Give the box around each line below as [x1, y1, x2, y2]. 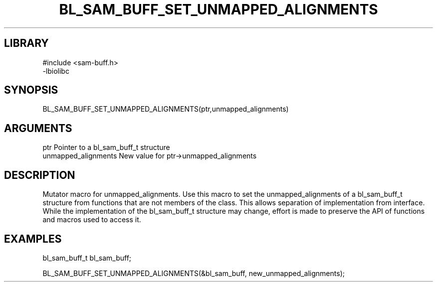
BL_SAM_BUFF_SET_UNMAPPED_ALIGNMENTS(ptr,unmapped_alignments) [42, 105, 289, 114]
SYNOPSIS [4, 84, 58, 97]
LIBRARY [4, 37, 49, 50]
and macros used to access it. [42, 215, 141, 224]
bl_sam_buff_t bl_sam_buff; [42, 253, 132, 262]
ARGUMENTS [4, 122, 72, 135]
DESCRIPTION [4, 168, 75, 181]
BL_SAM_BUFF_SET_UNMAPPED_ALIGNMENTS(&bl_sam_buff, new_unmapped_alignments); [42, 269, 345, 278]
